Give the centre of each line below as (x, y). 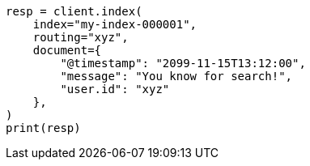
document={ (67, 50)
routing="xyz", (81, 37)
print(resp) (43, 128)
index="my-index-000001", (115, 24)
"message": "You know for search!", (176, 76)
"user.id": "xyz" (115, 89)
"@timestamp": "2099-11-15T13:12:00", (183, 63)
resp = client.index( (74, 11)
